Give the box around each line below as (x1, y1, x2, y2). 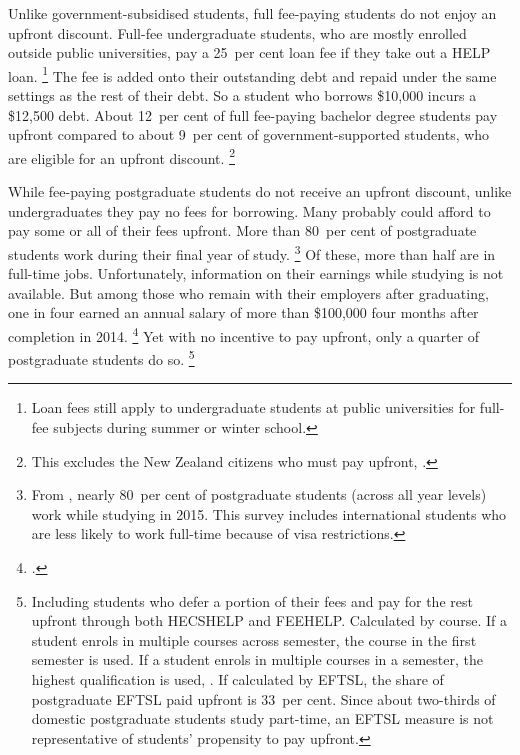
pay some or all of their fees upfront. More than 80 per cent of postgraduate (8, 220, 477, 241)
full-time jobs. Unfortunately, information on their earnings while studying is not (8, 263, 504, 284)
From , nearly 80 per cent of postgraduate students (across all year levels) (31, 484, 487, 505)
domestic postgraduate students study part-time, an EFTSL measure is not (31, 708, 494, 729)
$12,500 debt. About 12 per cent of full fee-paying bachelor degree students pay (8, 104, 498, 125)
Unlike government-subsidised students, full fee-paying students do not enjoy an (8, 3, 497, 23)
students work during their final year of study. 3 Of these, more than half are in (8, 240, 496, 264)
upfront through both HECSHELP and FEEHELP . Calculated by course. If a (31, 610, 507, 631)
